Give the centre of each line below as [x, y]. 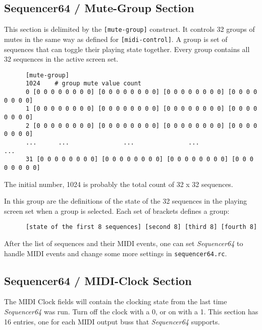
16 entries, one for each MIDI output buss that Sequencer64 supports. [112, 321]
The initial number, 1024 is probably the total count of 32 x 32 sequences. [119, 184]
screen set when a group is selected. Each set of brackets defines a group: [117, 210]
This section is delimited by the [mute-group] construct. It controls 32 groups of [129, 29]
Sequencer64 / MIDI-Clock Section [98, 280]
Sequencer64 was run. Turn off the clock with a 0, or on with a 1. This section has [131, 312]
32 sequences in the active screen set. [61, 59]
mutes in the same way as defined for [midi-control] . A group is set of [116, 39]
